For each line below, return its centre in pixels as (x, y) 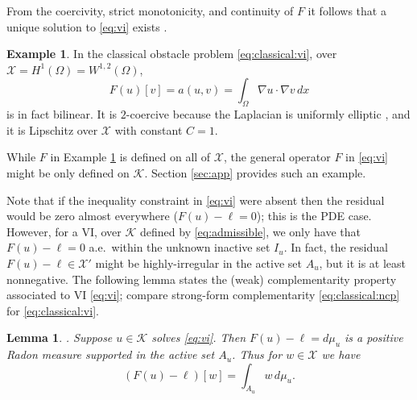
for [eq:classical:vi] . (53, 310)
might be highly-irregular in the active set (199, 262)
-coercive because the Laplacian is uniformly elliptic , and (268, 114)
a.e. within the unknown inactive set (180, 247)
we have (341, 354)
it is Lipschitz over (52, 129)
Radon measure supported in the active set (111, 354)
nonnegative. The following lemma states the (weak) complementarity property (202, 279)
